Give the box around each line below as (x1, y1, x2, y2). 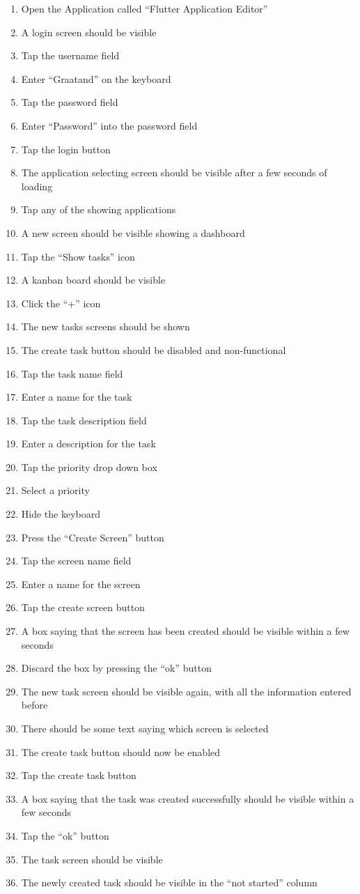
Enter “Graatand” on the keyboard (21, 71, 171, 86)
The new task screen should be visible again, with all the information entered (21, 684, 352, 698)
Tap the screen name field (21, 553, 132, 568)
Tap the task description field (21, 413, 147, 427)
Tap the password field (21, 95, 118, 109)
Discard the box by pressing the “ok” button (21, 661, 212, 675)
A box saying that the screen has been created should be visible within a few (21, 624, 350, 638)
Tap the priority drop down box (21, 459, 157, 474)
